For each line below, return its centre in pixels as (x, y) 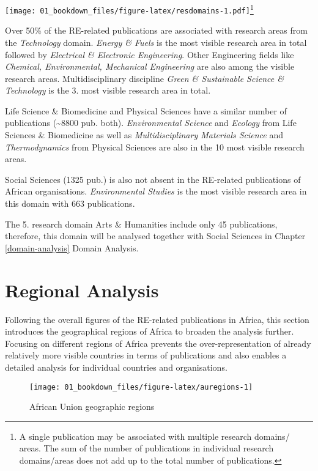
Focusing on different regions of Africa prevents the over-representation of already (158, 343)
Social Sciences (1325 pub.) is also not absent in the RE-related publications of (153, 179)
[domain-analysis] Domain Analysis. (72, 247)
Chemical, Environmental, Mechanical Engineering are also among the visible (150, 66)
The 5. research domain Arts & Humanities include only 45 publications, (141, 224)
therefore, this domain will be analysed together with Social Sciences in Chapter (155, 236)
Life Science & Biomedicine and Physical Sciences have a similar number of (146, 110)
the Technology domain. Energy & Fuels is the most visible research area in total (156, 42)
